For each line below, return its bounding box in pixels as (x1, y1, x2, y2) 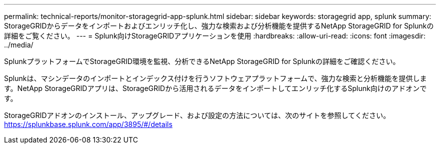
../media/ (4, 40, 34, 49)
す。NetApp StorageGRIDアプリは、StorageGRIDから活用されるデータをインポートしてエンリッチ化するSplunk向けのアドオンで (4, 84, 427, 92)
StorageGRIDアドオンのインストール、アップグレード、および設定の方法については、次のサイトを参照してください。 (4, 111, 390, 119)
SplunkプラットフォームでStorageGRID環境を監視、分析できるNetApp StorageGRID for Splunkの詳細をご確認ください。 (4, 57, 400, 65)
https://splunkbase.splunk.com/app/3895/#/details (4, 120, 173, 128)
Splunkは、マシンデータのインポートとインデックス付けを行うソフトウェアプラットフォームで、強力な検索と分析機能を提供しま (4, 74, 427, 82)
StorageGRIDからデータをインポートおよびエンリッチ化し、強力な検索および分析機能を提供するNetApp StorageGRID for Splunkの (4, 21, 434, 30)
